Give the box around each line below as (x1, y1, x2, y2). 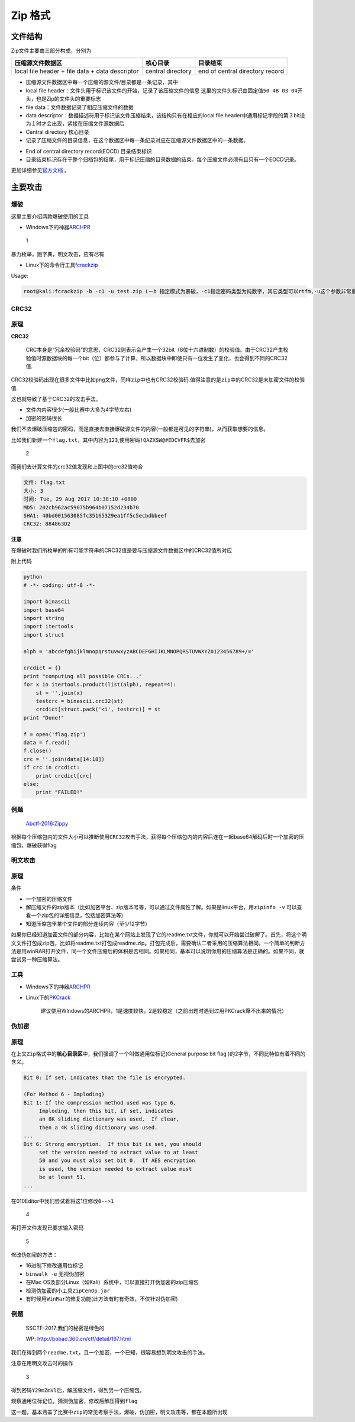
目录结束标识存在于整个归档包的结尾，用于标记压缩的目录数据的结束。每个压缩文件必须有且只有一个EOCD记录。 (25, 156, 300, 163)
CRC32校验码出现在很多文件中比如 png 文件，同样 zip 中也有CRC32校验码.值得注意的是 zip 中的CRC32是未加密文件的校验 (11, 376, 305, 383)
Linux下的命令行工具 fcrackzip (25, 261, 98, 269)
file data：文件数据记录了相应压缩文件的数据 (25, 104, 134, 111)
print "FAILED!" (35, 789, 83, 796)
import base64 (23, 606, 64, 613)
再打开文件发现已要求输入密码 (11, 1224, 84, 1231)
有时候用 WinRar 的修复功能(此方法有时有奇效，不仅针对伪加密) (25, 1295, 178, 1302)
